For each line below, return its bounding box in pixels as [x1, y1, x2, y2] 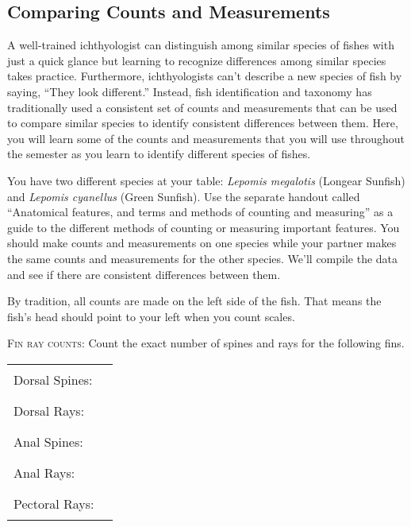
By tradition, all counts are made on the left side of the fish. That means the [7, 293, 382, 309]
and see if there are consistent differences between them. [7, 265, 281, 282]
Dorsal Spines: [13, 370, 93, 389]
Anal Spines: [13, 432, 83, 451]
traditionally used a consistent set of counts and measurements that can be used [7, 99, 398, 115]
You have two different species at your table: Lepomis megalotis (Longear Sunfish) [7, 172, 405, 188]
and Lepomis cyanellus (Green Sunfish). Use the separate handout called [7, 188, 360, 204]
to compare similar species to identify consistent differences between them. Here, [7, 114, 398, 131]
